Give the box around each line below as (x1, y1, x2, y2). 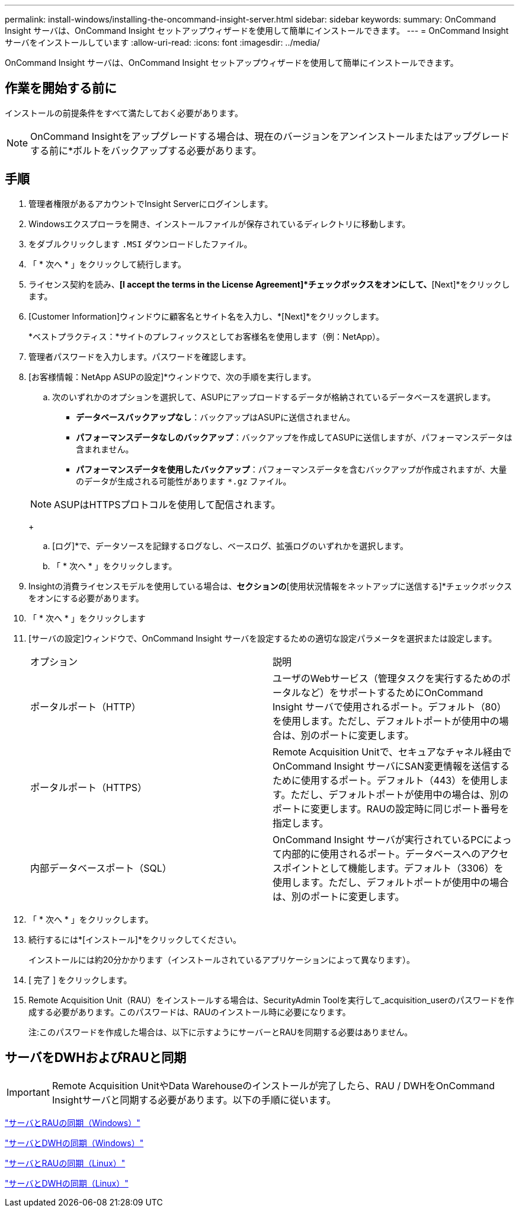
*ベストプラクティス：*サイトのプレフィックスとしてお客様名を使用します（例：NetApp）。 (28, 331, 385, 342)
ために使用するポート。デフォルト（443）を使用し (273, 774, 499, 786)
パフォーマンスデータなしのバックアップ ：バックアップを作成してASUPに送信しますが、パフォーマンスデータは (76, 432, 512, 442)
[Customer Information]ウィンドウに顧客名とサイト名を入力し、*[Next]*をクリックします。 (28, 311, 384, 321)
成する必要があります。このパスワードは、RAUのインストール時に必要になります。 (28, 1006, 351, 1017)
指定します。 (273, 816, 329, 829)
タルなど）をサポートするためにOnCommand (282, 686, 483, 699)
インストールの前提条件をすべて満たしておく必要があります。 (5, 107, 243, 118)
